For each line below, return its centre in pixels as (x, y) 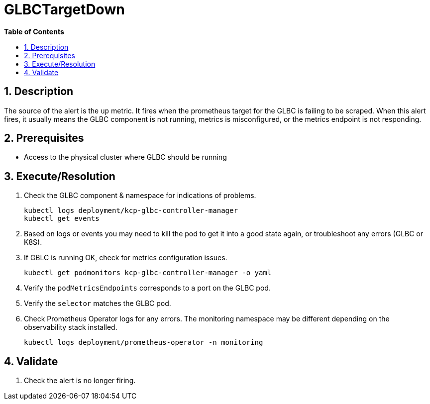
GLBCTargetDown (64, 9)
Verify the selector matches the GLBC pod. (98, 303)
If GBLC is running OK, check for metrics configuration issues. (126, 258)
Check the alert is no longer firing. (80, 381)
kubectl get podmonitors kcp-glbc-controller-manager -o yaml (148, 273)
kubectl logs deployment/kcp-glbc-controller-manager (131, 211)
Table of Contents (34, 31)
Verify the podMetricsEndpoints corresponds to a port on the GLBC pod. (147, 288)
